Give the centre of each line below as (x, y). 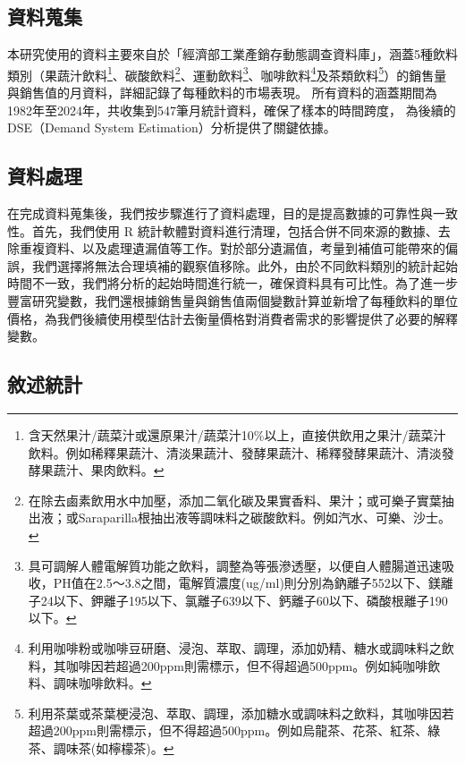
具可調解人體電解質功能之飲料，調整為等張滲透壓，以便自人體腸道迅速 (235, 565)
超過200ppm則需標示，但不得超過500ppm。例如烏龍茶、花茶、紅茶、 (228, 730)
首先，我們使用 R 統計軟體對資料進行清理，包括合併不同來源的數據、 (235, 230)
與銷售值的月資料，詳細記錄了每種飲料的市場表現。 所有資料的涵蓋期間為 (222, 93)
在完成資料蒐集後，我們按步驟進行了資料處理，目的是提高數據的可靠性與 (220, 213)
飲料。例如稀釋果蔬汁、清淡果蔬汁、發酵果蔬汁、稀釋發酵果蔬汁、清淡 (235, 452)
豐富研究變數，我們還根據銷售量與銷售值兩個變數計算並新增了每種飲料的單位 (232, 301)
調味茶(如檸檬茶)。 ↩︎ (114, 747)
